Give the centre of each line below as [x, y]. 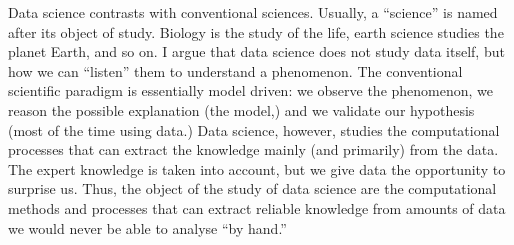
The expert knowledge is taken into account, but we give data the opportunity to [257, 168]
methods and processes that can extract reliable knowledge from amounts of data [257, 207]
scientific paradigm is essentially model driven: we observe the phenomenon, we [251, 90]
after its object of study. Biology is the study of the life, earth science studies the [256, 31]
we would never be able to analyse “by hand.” [147, 227]
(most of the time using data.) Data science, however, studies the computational [254, 129]
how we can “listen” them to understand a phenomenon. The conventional [235, 70]
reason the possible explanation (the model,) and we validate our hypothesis [241, 109]
